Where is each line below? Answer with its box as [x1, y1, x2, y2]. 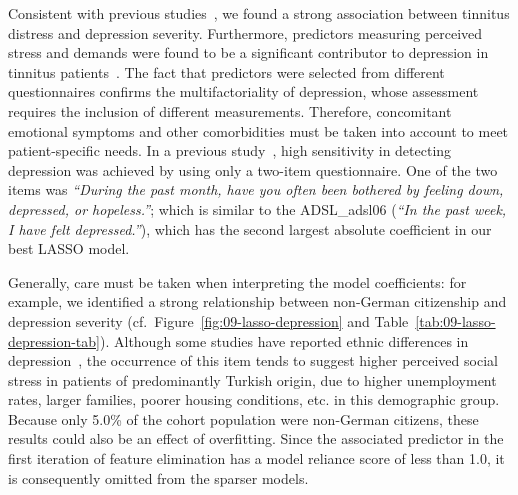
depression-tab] [8, 330, 100, 351]
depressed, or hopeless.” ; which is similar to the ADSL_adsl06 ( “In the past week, [8, 198, 507, 219]
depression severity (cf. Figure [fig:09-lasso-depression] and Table [8, 310, 409, 331]
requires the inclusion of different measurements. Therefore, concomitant [8, 100, 452, 121]
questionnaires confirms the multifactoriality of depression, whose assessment [8, 81, 479, 102]
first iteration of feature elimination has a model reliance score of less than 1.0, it [8, 448, 505, 469]
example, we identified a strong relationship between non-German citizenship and [8, 291, 507, 312]
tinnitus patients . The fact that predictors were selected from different [8, 61, 445, 82]
